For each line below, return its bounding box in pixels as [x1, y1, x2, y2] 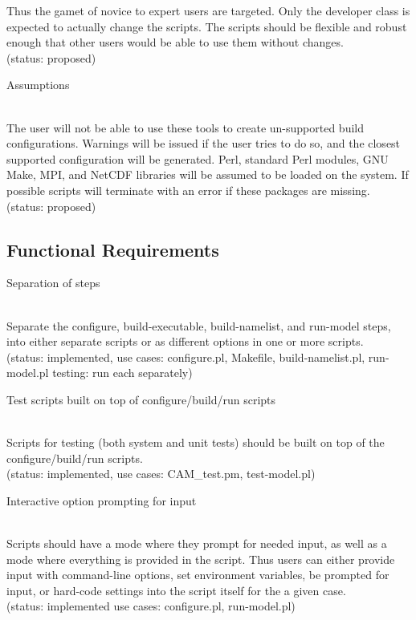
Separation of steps [6, 274, 100, 291]
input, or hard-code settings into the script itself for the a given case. [6, 582, 346, 598]
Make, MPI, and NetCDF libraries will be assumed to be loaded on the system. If [6, 166, 409, 183]
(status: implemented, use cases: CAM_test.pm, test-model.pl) [6, 465, 316, 482]
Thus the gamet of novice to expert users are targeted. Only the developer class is [6, 2, 410, 18]
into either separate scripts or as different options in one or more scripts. [6, 333, 364, 350]
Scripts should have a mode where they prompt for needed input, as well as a [6, 535, 387, 552]
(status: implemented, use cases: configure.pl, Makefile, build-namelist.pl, [6, 348, 365, 365]
